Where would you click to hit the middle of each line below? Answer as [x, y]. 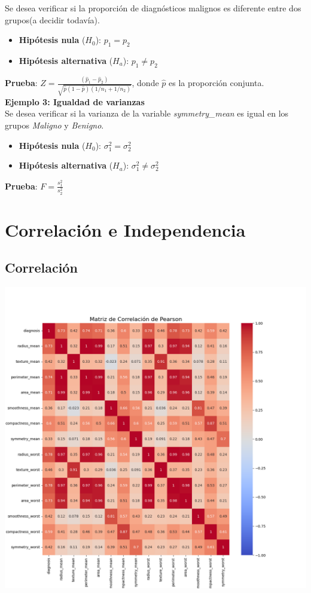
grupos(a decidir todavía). [52, 19]
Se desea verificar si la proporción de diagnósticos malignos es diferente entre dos [153, 8]
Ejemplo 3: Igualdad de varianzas [75, 101]
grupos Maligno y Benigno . [54, 125]
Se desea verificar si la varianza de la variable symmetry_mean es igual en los [147, 113]
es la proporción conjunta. [217, 83]
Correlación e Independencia [125, 229]
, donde [145, 83]
